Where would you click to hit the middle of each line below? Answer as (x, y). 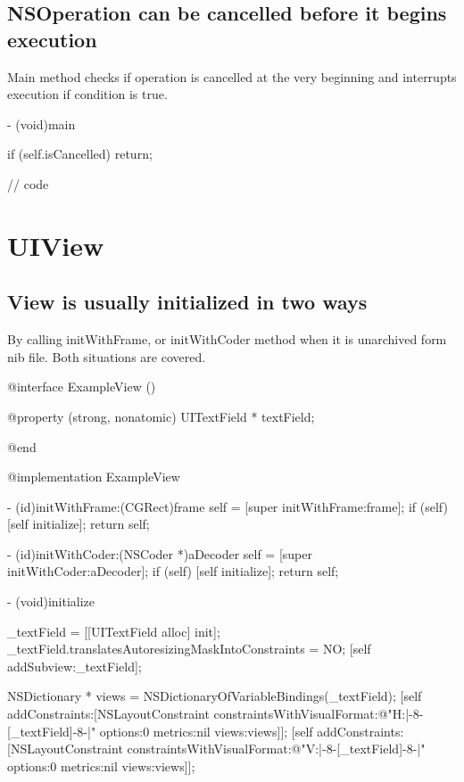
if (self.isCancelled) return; (80, 154)
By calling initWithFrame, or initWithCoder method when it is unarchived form (227, 339)
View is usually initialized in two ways (187, 302)
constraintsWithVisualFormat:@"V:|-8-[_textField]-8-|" (276, 749)
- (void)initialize (51, 601)
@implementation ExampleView (94, 477)
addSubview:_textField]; (75, 666)
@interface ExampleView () (82, 387)
